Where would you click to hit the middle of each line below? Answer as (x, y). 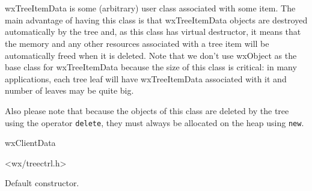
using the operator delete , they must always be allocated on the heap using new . (154, 122)
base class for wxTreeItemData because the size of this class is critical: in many (151, 67)
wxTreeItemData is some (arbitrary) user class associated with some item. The (150, 8)
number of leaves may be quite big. (69, 90)
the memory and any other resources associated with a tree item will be (137, 43)
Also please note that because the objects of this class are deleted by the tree (147, 110)
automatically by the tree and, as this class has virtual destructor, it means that (153, 32)
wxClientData (30, 143)
